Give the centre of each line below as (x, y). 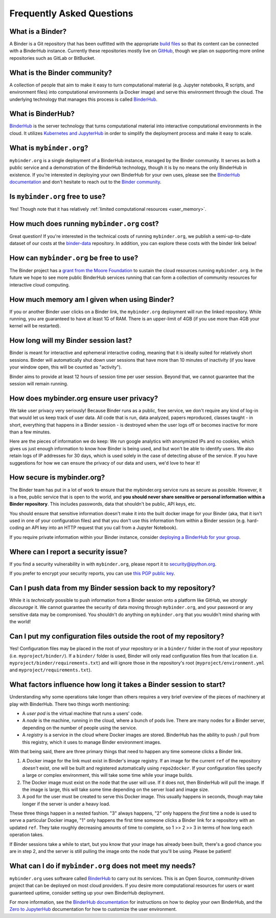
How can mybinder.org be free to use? (74, 258)
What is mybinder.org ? (49, 148)
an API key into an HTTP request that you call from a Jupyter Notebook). (101, 528)
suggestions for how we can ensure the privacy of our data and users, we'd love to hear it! (105, 463)
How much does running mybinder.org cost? (84, 223)
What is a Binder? (38, 31)
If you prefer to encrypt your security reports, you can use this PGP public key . (92, 574)
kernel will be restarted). (35, 326)
